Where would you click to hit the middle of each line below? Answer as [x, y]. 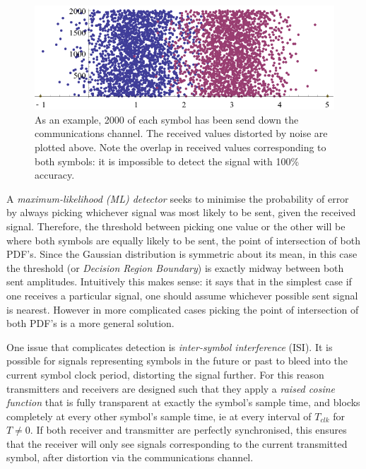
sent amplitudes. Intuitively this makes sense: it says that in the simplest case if [179, 281]
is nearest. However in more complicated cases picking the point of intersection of [183, 309]
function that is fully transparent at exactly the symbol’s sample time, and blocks [183, 402]
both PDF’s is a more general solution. [90, 323]
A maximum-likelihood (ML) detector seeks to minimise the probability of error [178, 198]
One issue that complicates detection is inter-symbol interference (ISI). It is [170, 346]
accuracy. [55, 175]
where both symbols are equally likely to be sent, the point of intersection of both [183, 240]
